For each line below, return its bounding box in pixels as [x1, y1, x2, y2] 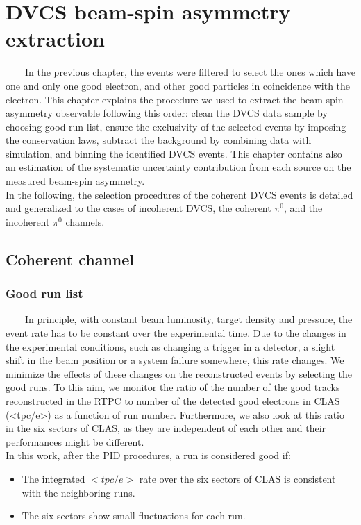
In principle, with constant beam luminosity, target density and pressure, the [24, 312, 353, 326]
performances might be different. [6, 434, 144, 449]
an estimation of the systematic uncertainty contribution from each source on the [6, 160, 351, 174]
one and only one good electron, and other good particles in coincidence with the [6, 78, 351, 92]
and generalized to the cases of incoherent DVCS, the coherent [6, 201, 271, 215]
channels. [65, 214, 105, 228]
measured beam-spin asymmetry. [6, 174, 145, 188]
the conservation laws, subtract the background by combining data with [6, 133, 312, 147]
